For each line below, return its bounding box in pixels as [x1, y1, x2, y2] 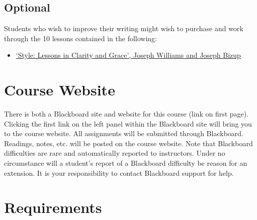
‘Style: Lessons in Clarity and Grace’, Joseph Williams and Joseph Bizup [16, 50, 241, 60]
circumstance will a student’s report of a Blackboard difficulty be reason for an [4, 158, 247, 168]
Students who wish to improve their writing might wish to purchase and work [4, 23, 243, 34]
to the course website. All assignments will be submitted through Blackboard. [4, 128, 243, 139]
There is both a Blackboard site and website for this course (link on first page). [4, 108, 249, 119]
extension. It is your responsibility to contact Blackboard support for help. [4, 167, 234, 178]
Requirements [4, 197, 102, 217]
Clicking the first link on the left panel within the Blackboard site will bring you [4, 118, 252, 129]
